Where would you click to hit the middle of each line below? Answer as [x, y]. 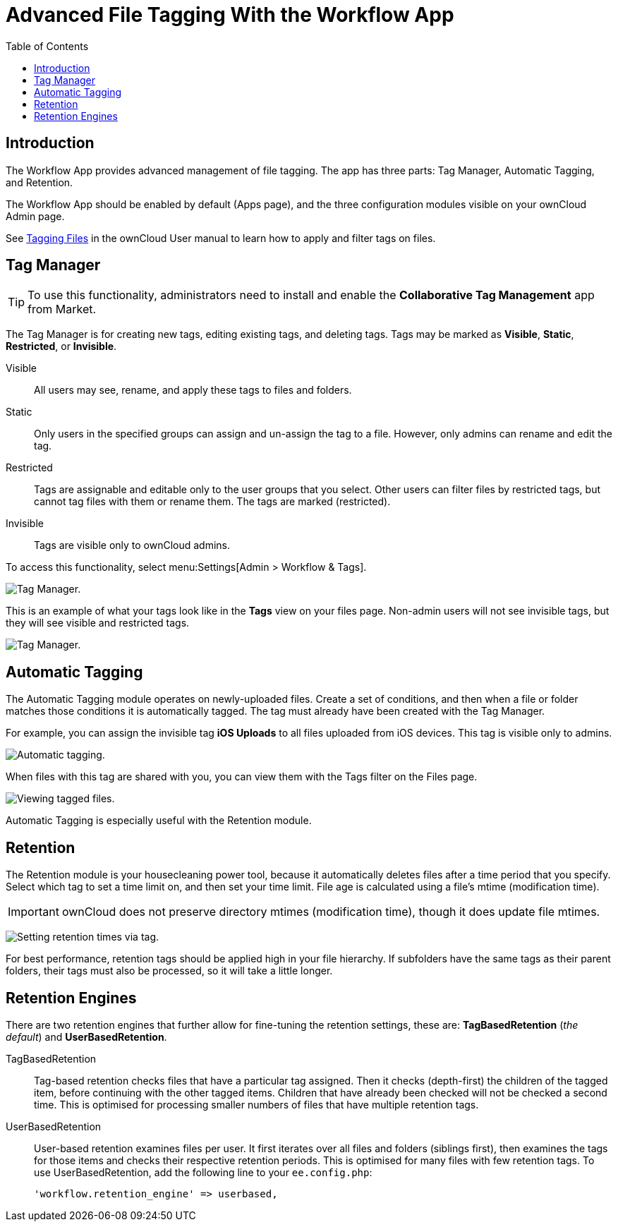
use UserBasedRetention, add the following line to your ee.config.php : [203, 1172]
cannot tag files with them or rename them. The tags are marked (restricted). [212, 502]
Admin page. [35, 216]
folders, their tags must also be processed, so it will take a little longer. [169, 971]
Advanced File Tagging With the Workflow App [230, 15]
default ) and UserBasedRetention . [86, 1036]
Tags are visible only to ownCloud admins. [132, 545]
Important [34, 912]
